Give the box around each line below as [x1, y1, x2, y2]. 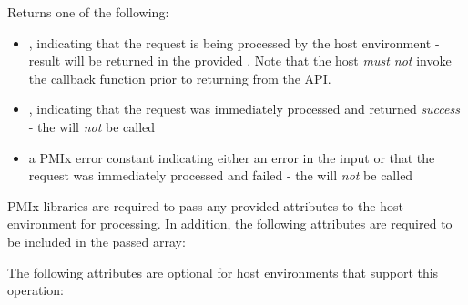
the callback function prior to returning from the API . [28, 68, 331, 87]
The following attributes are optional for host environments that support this [7, 262, 439, 281]
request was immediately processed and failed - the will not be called [28, 166, 413, 185]
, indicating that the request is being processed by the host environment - [28, 33, 440, 52]
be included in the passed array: [7, 231, 186, 250]
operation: [7, 280, 64, 300]
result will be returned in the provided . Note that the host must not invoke [28, 51, 452, 70]
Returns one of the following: [7, 3, 169, 21]
